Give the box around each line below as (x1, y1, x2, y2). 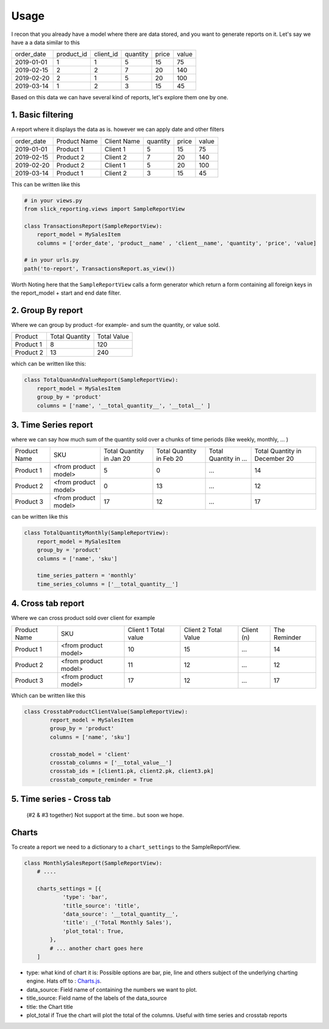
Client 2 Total (183, 625, 222, 634)
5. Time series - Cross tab (11, 794, 111, 804)
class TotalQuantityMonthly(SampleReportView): (24, 530, 169, 536)
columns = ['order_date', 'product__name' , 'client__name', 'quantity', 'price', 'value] (37, 239, 317, 247)
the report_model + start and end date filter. (11, 289, 121, 297)
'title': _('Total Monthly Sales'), (62, 919, 172, 926)
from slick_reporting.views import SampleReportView (24, 206, 185, 212)
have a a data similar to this (11, 38, 80, 46)
